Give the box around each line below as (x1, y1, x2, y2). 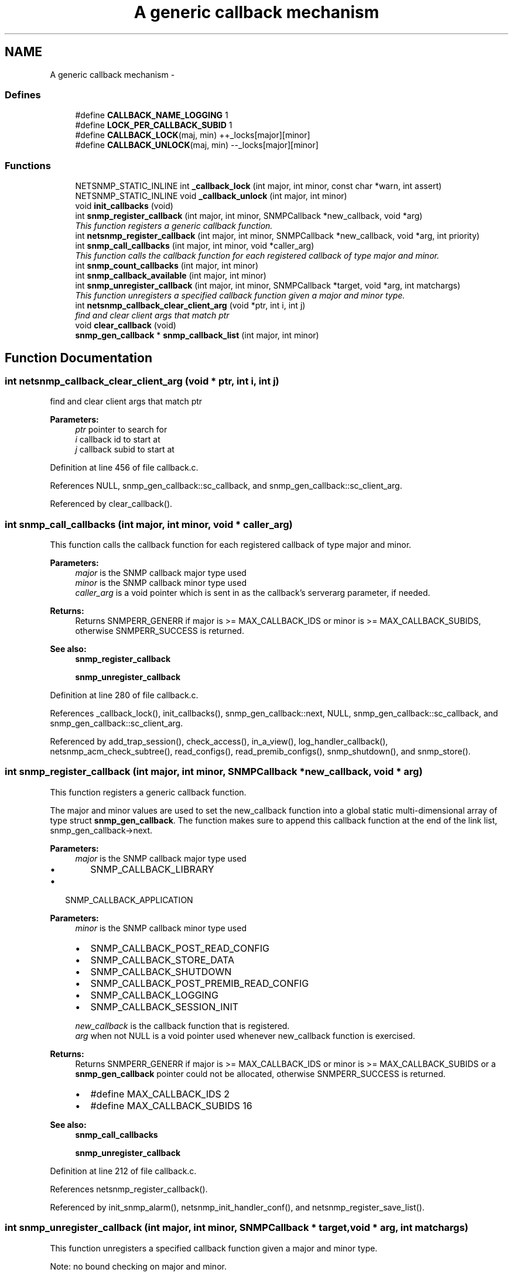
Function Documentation (5, 350, 152, 365)
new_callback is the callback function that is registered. (75, 1020, 290, 1031)
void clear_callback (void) (75, 320, 176, 331)
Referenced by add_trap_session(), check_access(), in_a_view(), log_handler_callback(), (50, 736, 388, 747)
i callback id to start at (75, 434, 160, 445)
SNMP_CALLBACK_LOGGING (90, 989, 218, 1001)
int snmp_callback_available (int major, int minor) (75, 270, 266, 281)
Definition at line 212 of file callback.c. (50, 1165, 197, 1176)
